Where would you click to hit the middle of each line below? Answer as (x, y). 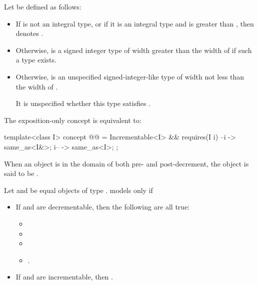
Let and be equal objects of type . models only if (78, 190)
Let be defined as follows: (43, 6)
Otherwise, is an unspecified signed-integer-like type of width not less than (130, 76)
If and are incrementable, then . (64, 277)
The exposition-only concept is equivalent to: (73, 120)
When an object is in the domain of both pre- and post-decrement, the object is (126, 163)
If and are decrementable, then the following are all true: (103, 207)
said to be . (21, 173)
